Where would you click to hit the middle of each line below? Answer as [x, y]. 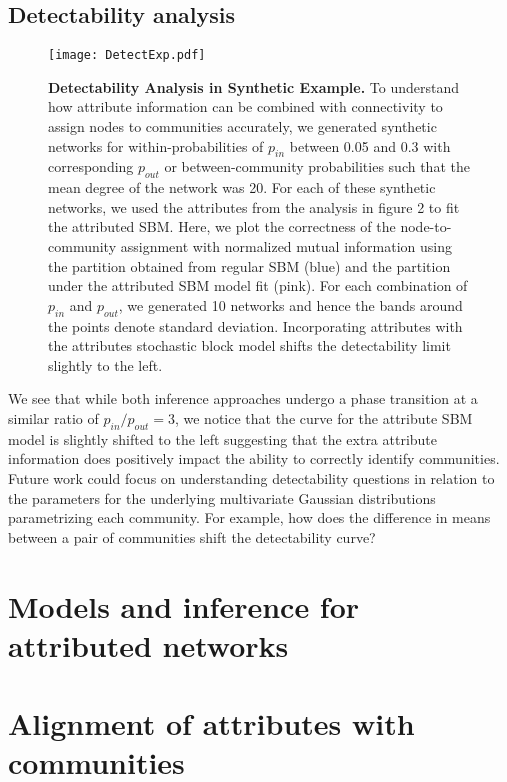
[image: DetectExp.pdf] [127, 55]
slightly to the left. [105, 364]
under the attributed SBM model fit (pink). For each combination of [258, 285]
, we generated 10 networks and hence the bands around [290, 304]
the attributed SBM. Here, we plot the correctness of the [222, 226]
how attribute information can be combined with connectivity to [245, 106]
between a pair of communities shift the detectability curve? [192, 536]
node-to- [426, 226]
